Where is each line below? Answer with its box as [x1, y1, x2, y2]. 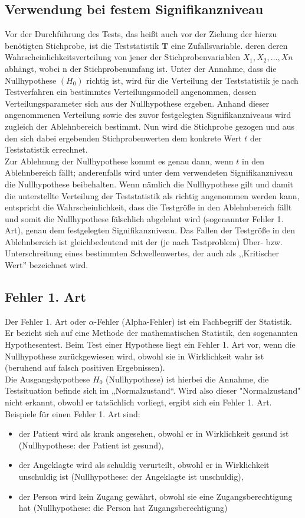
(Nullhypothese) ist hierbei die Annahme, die [105, 372, 269, 385]
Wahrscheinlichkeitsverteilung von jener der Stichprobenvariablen [5, 51, 241, 63]
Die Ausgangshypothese [5, 372, 90, 385]
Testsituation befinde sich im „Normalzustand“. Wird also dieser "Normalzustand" [5, 384, 301, 397]
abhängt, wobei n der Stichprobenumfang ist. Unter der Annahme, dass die [5, 62, 277, 74]
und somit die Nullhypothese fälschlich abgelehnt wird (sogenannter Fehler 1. [5, 212, 284, 225]
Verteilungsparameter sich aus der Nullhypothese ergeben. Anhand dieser [5, 97, 270, 109]
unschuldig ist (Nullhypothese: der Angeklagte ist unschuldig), [18, 470, 244, 482]
